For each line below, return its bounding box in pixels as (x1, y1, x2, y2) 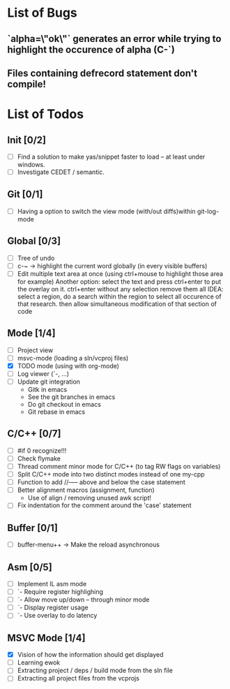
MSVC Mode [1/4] (7, 632, 86, 644)
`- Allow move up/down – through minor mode (17, 595, 150, 604)
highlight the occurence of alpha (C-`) (7, 43, 176, 55)
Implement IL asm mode (17, 580, 87, 588)
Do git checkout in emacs (27, 400, 101, 409)
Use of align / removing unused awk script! (27, 494, 152, 502)
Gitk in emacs (27, 386, 68, 394)
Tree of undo (17, 254, 55, 262)
